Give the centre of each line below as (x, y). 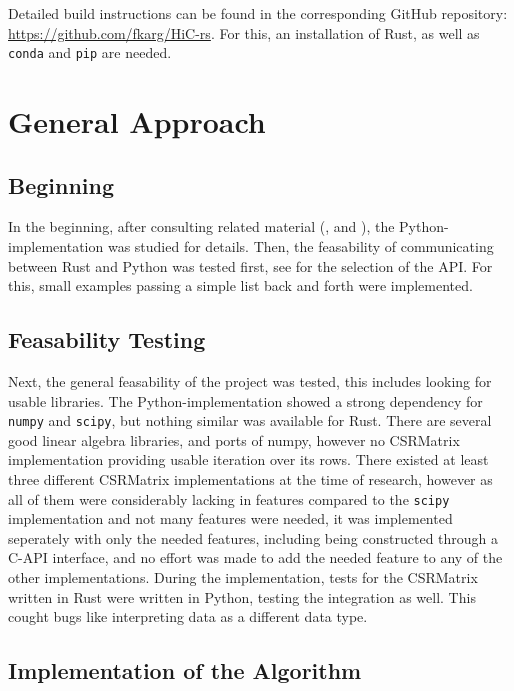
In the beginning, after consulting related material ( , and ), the (201, 226)
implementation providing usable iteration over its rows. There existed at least (248, 459)
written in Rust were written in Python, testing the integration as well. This (242, 596)
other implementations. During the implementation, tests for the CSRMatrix (243, 577)
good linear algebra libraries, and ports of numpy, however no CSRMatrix (234, 439)
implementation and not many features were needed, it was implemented (230, 518)
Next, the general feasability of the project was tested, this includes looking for (250, 381)
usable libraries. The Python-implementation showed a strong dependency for (245, 400)
